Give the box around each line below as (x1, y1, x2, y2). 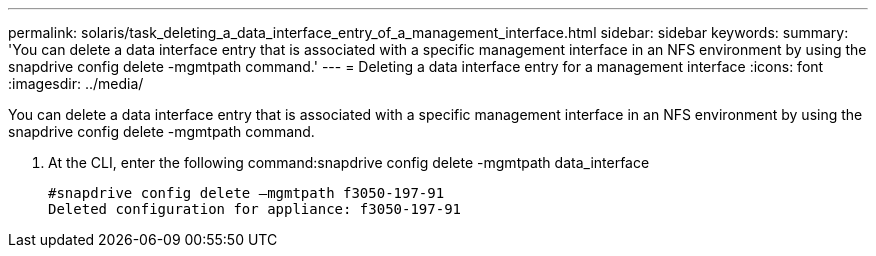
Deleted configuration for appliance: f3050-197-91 (48, 201, 462, 217)
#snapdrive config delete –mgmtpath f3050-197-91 (48, 185, 445, 201)
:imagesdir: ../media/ (8, 75, 144, 92)
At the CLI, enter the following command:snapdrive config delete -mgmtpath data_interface (48, 154, 650, 171)
